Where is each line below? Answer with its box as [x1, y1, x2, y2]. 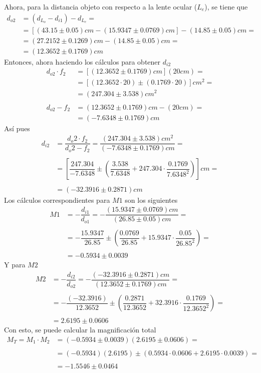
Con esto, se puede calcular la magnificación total [4, 324, 156, 335]
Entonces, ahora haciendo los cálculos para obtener [4, 56, 161, 67]
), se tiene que [204, 2, 248, 12]
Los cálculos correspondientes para [4, 194, 110, 205]
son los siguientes [125, 194, 178, 205]
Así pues [4, 123, 30, 133]
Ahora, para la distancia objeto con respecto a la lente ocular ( [4, 2, 197, 12]
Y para [4, 259, 26, 270]
